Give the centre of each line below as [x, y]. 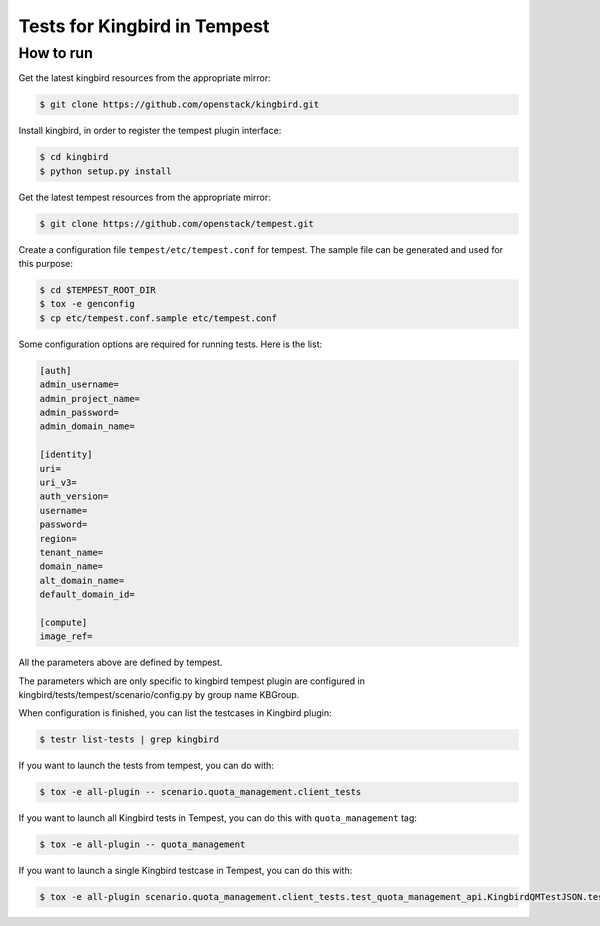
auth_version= [74, 496]
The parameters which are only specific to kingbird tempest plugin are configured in [191, 681]
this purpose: [46, 264]
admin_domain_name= [87, 426]
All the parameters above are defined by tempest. [120, 662]
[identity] [66, 454]
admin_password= [79, 412]
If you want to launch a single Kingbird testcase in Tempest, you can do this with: [185, 871]
